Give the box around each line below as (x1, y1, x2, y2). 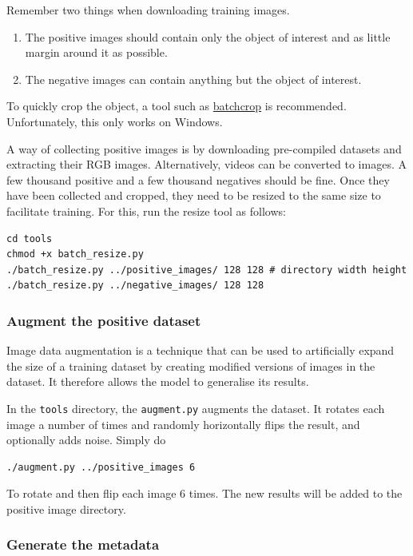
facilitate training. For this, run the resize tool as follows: (6, 202, 286, 219)
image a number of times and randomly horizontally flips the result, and (6, 415, 360, 432)
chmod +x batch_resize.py (6, 248, 144, 260)
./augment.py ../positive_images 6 (6, 461, 196, 473)
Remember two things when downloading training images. (6, 2, 290, 18)
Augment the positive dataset (6, 310, 201, 330)
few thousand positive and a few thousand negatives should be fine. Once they (6, 171, 390, 188)
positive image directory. (6, 500, 126, 517)
